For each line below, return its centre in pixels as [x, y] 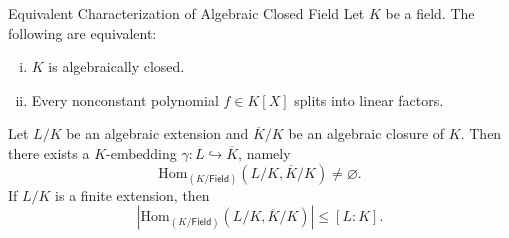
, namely [264, 152]
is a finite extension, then [132, 194]
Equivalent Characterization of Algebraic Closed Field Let [186, 13]
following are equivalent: [82, 32]
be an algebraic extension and [157, 133]
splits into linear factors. [369, 99]
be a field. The [430, 13]
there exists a [49, 152]
